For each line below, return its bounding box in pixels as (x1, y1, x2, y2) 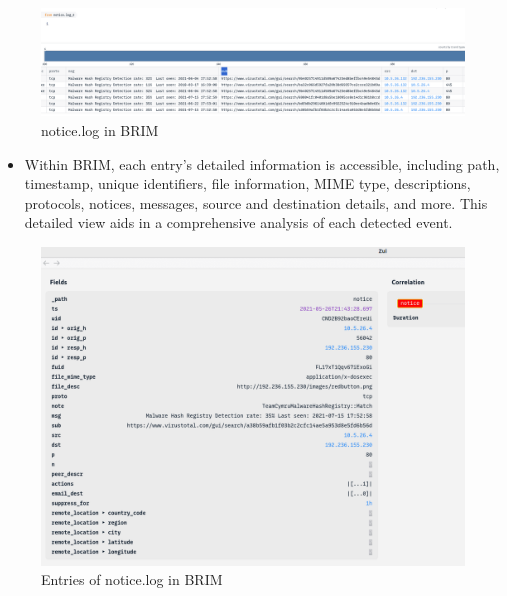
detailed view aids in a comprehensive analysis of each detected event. (24, 212, 453, 233)
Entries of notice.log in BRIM (41, 569, 223, 590)
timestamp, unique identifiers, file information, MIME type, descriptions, (24, 173, 471, 194)
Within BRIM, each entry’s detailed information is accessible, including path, (24, 153, 500, 174)
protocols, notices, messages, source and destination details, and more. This (24, 192, 488, 213)
